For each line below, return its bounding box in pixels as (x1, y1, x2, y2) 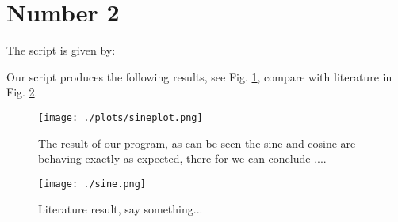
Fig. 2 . (6, 84, 38, 100)
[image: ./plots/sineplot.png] (38, 111, 203, 123)
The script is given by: (6, 42, 116, 58)
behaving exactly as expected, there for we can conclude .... (38, 150, 327, 167)
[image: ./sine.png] (38, 178, 147, 190)
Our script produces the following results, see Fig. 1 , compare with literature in (6, 68, 392, 85)
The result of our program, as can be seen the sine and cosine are (38, 134, 356, 151)
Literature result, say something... (38, 201, 203, 217)
